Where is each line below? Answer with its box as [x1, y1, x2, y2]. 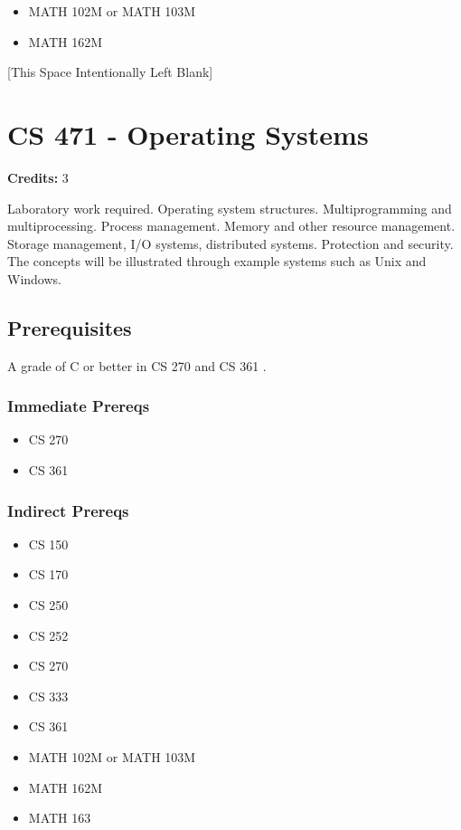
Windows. [7, 269, 61, 288]
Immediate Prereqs [7, 395, 150, 417]
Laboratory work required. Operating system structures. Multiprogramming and [7, 198, 452, 217]
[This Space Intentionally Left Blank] [7, 62, 213, 81]
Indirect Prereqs [7, 499, 129, 521]
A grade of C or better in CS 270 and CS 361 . [7, 356, 267, 375]
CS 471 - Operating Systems [7, 115, 369, 152]
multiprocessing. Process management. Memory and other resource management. [7, 216, 456, 235]
